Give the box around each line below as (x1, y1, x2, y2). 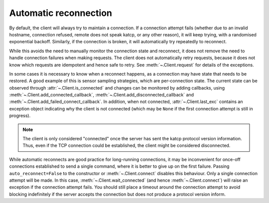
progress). (9, 112, 31, 119)
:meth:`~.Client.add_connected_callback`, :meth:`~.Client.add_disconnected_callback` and (9, 92, 194, 98)
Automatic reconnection (9, 7, 112, 18)
